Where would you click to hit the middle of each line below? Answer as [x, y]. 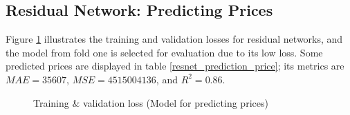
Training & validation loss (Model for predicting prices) [151, 102]
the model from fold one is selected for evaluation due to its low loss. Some [164, 52]
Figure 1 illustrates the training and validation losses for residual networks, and [174, 39]
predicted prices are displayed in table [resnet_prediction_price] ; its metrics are [175, 66]
